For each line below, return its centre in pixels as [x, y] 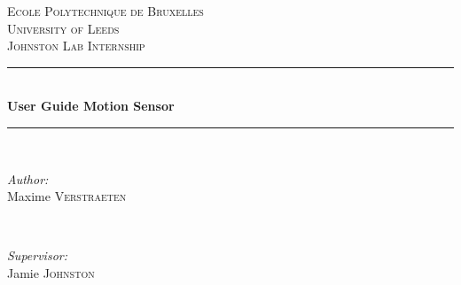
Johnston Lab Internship [76, 46]
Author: [28, 178]
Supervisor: [37, 255]
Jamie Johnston [51, 272]
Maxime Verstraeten [67, 196]
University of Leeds [63, 28]
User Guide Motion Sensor [91, 106]
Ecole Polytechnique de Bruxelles [105, 11]
